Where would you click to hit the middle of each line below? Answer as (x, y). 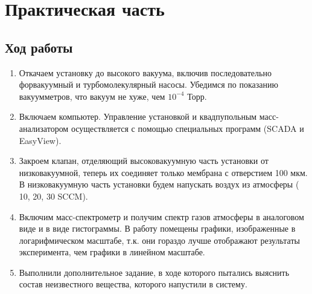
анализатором (44, 128)
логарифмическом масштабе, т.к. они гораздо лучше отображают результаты (159, 240)
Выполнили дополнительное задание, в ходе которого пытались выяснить (154, 272)
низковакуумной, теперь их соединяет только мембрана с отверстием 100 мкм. (163, 172)
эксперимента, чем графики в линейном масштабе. (112, 252)
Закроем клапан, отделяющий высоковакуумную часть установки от (144, 161)
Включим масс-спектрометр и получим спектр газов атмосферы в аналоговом (161, 216)
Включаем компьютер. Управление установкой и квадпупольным (138, 116)
